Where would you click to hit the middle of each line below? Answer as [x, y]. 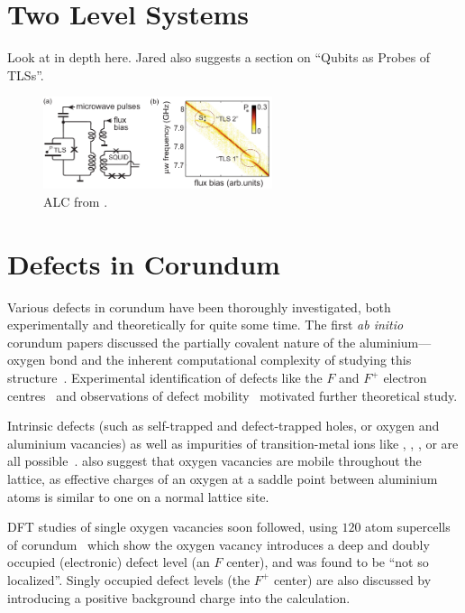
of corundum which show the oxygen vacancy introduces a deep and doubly [219, 544]
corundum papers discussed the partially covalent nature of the [182, 342]
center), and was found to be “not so [328, 562]
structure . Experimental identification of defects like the [165, 377]
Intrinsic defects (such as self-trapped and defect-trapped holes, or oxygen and [223, 426]
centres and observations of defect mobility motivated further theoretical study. [232, 395]
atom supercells [408, 527]
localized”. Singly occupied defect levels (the [129, 579]
